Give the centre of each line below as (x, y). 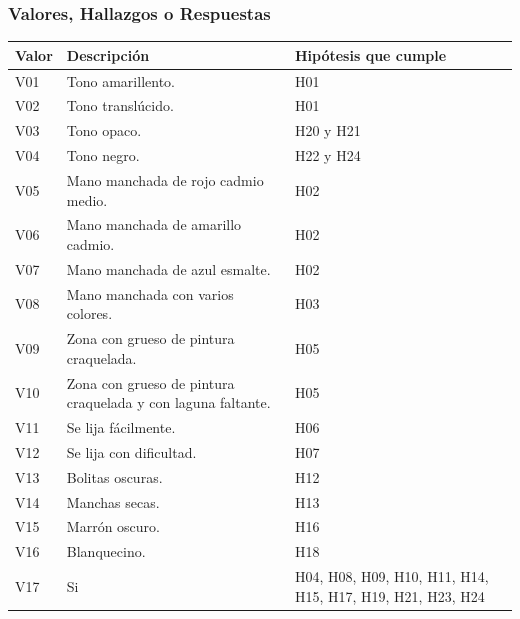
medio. (87, 199)
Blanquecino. (106, 551)
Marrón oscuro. (113, 526)
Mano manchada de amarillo (154, 224)
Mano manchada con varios (150, 293)
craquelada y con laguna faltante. (168, 402)
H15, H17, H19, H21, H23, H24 (389, 595)
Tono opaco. (104, 130)
